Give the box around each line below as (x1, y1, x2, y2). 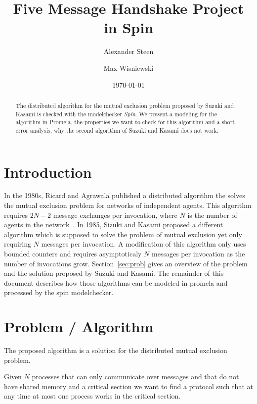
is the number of (187, 209, 237, 220)
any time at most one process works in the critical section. (4, 391, 181, 401)
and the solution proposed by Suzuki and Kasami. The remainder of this (4, 268, 224, 278)
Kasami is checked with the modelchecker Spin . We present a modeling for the (15, 109, 217, 118)
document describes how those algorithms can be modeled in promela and (4, 277, 228, 288)
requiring (4, 239, 31, 249)
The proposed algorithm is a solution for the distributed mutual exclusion (4, 345, 227, 355)
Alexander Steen (103, 46, 154, 56)
